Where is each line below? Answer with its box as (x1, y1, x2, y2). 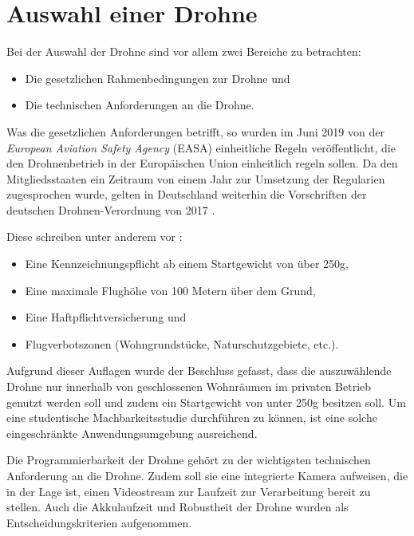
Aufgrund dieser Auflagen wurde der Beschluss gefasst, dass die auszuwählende (6, 362, 392, 379)
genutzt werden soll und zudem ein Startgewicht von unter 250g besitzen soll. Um (6, 393, 406, 410)
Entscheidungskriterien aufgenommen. (6, 514, 192, 530)
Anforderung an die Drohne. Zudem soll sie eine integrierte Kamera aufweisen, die (6, 467, 408, 483)
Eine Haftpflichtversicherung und (25, 309, 187, 325)
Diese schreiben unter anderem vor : (6, 228, 183, 245)
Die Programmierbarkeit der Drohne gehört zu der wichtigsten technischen (6, 451, 371, 468)
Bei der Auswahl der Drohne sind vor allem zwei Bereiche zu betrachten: (6, 43, 361, 60)
